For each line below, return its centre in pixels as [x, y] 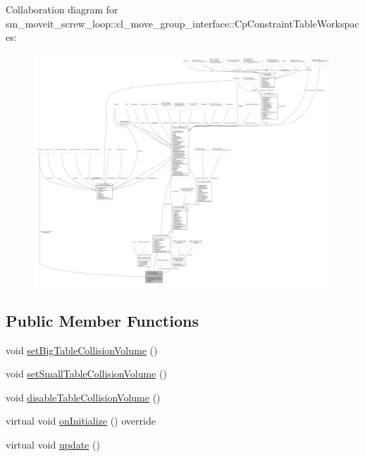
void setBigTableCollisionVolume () [82, 350]
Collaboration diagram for [62, 9]
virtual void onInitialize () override [81, 421]
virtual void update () [53, 444]
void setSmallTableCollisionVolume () [86, 374]
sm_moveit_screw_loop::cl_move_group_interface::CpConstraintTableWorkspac [182, 23]
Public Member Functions [102, 320]
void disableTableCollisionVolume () [83, 397]
